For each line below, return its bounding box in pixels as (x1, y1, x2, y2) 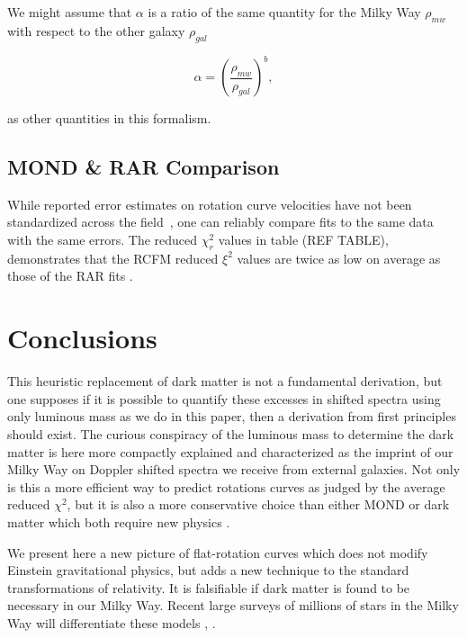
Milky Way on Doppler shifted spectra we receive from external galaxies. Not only (7, 460, 461, 479)
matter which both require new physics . (7, 512, 230, 531)
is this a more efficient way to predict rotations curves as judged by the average (7, 477, 445, 496)
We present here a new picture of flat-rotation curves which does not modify (7, 543, 428, 562)
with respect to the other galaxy (7, 21, 185, 40)
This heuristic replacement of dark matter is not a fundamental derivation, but (7, 372, 443, 391)
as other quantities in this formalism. (7, 109, 211, 128)
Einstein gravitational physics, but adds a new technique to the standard (7, 561, 409, 580)
